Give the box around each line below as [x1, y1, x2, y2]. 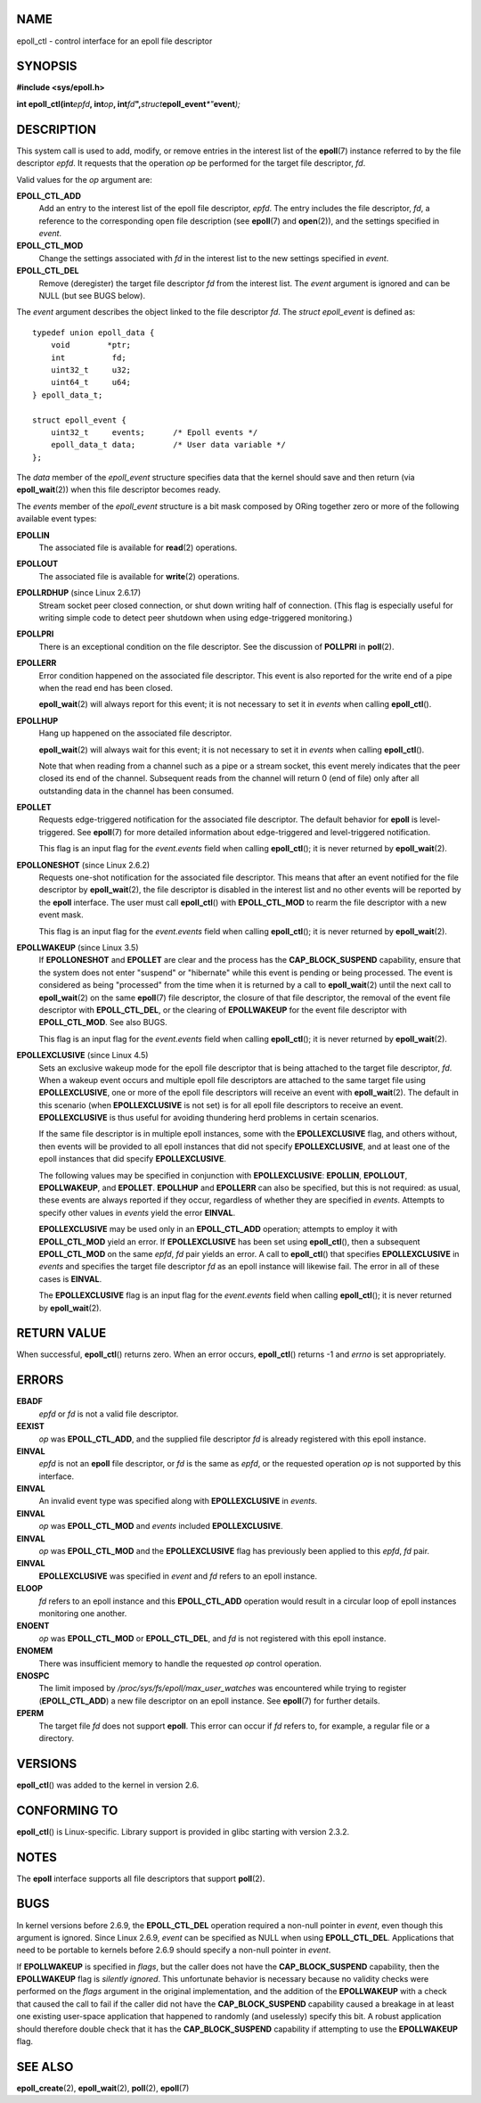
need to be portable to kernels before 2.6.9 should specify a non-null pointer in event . [16, 1944, 331, 1956]
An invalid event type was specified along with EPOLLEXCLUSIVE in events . [38, 1496, 318, 1507]
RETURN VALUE [16, 1326, 107, 1341]
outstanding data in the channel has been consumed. [38, 785, 234, 796]
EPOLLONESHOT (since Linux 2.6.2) [16, 859, 151, 870]
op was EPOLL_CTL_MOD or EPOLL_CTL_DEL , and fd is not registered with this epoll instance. [38, 1632, 387, 1644]
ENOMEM [16, 1646, 53, 1656]
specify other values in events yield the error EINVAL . [38, 1207, 236, 1218]
